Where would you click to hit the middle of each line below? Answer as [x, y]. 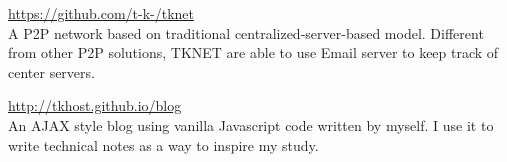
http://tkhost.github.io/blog [95, 105]
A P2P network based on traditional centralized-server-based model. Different [246, 32]
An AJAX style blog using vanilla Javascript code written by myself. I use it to [251, 124]
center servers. [51, 71]
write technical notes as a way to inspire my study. [163, 144]
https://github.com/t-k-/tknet [101, 13]
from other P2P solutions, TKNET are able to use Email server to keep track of [253, 52]
